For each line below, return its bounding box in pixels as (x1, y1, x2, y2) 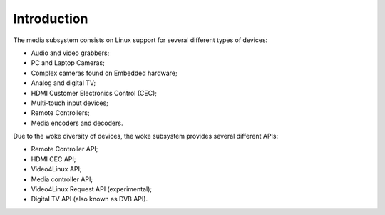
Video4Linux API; (31, 165, 82, 174)
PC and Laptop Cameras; (31, 59, 105, 67)
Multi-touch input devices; (31, 99, 108, 107)
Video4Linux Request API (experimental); (31, 185, 153, 194)
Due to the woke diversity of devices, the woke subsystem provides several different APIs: (13, 132, 279, 141)
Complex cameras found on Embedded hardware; (31, 69, 178, 77)
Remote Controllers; (31, 109, 90, 117)
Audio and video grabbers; (31, 49, 110, 57)
